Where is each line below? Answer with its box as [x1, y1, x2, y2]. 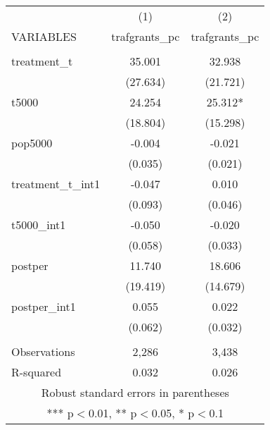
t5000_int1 [11, 216, 66, 233]
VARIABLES [11, 28, 77, 44]
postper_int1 [11, 298, 76, 314]
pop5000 [11, 135, 53, 151]
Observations [11, 343, 75, 360]
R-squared [11, 364, 62, 380]
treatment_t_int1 [11, 176, 101, 192]
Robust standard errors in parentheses [41, 384, 229, 400]
